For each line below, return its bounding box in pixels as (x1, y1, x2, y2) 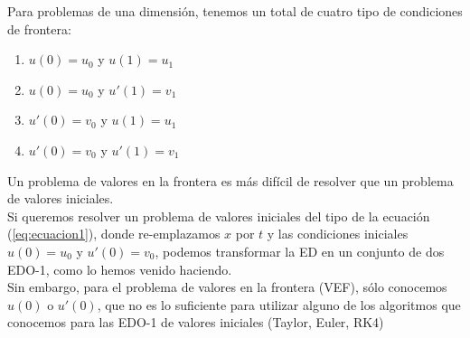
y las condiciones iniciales (267, 224, 409, 243)
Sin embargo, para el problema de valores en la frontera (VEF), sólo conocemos (7, 277, 447, 296)
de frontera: (7, 19, 71, 38)
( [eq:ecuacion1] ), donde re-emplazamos (7, 224, 221, 243)
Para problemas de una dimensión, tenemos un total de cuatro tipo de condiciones (7, 2, 463, 20)
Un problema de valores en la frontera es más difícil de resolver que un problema (7, 171, 454, 190)
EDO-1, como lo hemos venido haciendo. (7, 259, 232, 278)
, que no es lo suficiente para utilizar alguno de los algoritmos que (97, 295, 461, 314)
